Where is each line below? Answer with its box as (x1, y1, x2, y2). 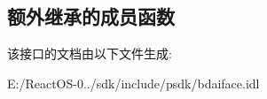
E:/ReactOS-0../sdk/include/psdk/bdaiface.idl (7, 73, 260, 92)
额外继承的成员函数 (7, 3, 175, 30)
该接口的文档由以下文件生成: (7, 44, 172, 63)
